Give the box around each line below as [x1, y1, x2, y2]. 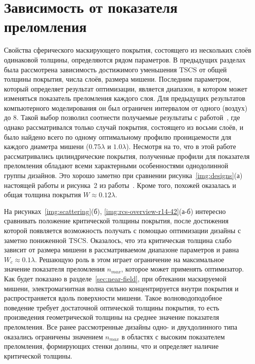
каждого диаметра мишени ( [4, 141, 89, 152]
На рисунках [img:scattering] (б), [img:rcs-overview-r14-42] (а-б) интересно [4, 206, 226, 216]
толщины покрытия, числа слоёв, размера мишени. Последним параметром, [4, 74, 231, 84]
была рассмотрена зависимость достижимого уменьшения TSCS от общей [4, 64, 227, 74]
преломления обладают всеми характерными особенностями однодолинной [4, 160, 228, 171]
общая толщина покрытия [4, 189, 81, 200]
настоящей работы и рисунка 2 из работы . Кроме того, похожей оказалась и [4, 180, 236, 190]
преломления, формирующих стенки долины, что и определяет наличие [4, 341, 219, 351]
